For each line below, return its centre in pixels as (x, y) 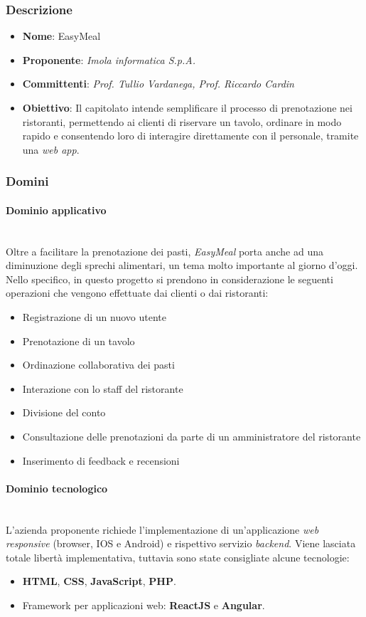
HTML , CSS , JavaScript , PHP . (99, 581)
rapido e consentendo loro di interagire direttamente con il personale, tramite (190, 136)
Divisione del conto (64, 412)
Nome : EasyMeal (61, 36)
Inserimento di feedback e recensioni (101, 460)
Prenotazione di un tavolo (79, 341)
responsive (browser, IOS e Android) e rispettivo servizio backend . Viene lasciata (181, 543)
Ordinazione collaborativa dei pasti (98, 365)
